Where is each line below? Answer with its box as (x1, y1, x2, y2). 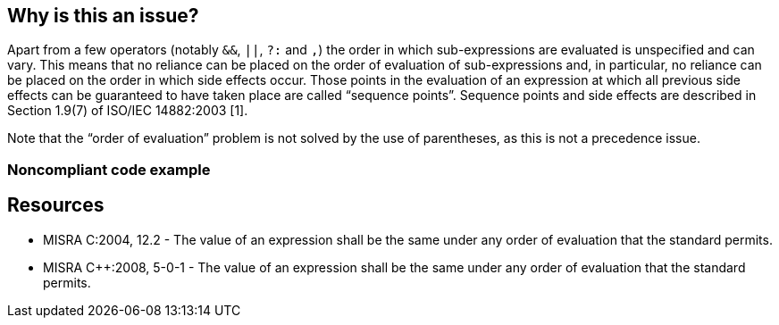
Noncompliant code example (7, 160, 211, 179)
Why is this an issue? (7, 4, 199, 27)
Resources (7, 194, 105, 217)
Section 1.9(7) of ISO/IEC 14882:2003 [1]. (7, 103, 248, 119)
